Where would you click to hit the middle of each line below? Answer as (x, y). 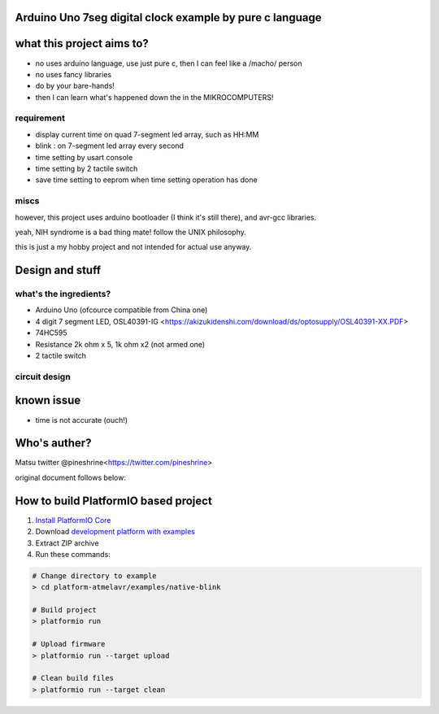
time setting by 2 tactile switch (87, 169)
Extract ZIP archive (67, 543)
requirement (40, 118)
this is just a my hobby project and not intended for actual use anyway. (133, 247)
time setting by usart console (84, 157)
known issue (48, 401)
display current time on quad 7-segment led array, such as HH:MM (147, 134)
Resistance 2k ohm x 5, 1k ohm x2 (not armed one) (120, 344)
